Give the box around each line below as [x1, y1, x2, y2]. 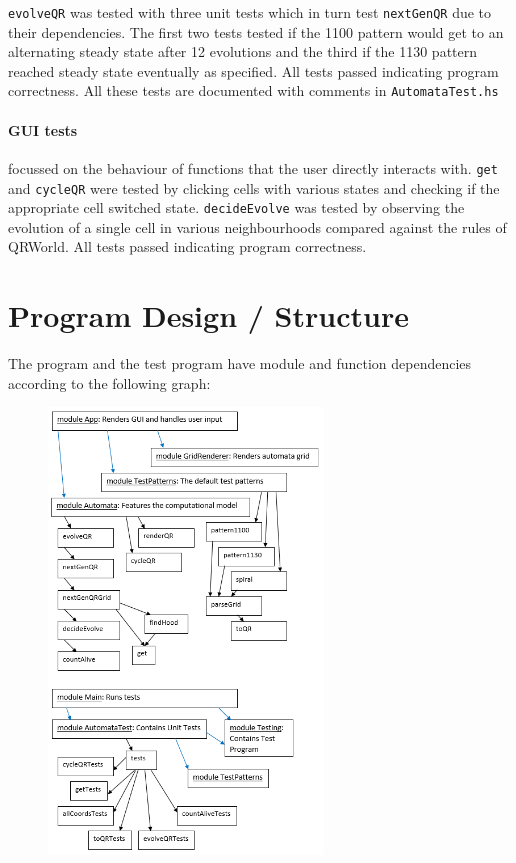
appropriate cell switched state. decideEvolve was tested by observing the [8, 197, 465, 218]
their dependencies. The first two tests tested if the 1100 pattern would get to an [8, 21, 504, 42]
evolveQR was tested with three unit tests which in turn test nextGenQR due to [8, 2, 492, 22]
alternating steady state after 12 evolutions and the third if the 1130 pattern [8, 41, 478, 62]
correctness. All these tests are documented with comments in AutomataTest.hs [8, 80, 499, 101]
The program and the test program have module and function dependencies [8, 353, 472, 374]
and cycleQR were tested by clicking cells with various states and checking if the [8, 177, 500, 198]
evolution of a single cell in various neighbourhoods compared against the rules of [8, 216, 507, 237]
